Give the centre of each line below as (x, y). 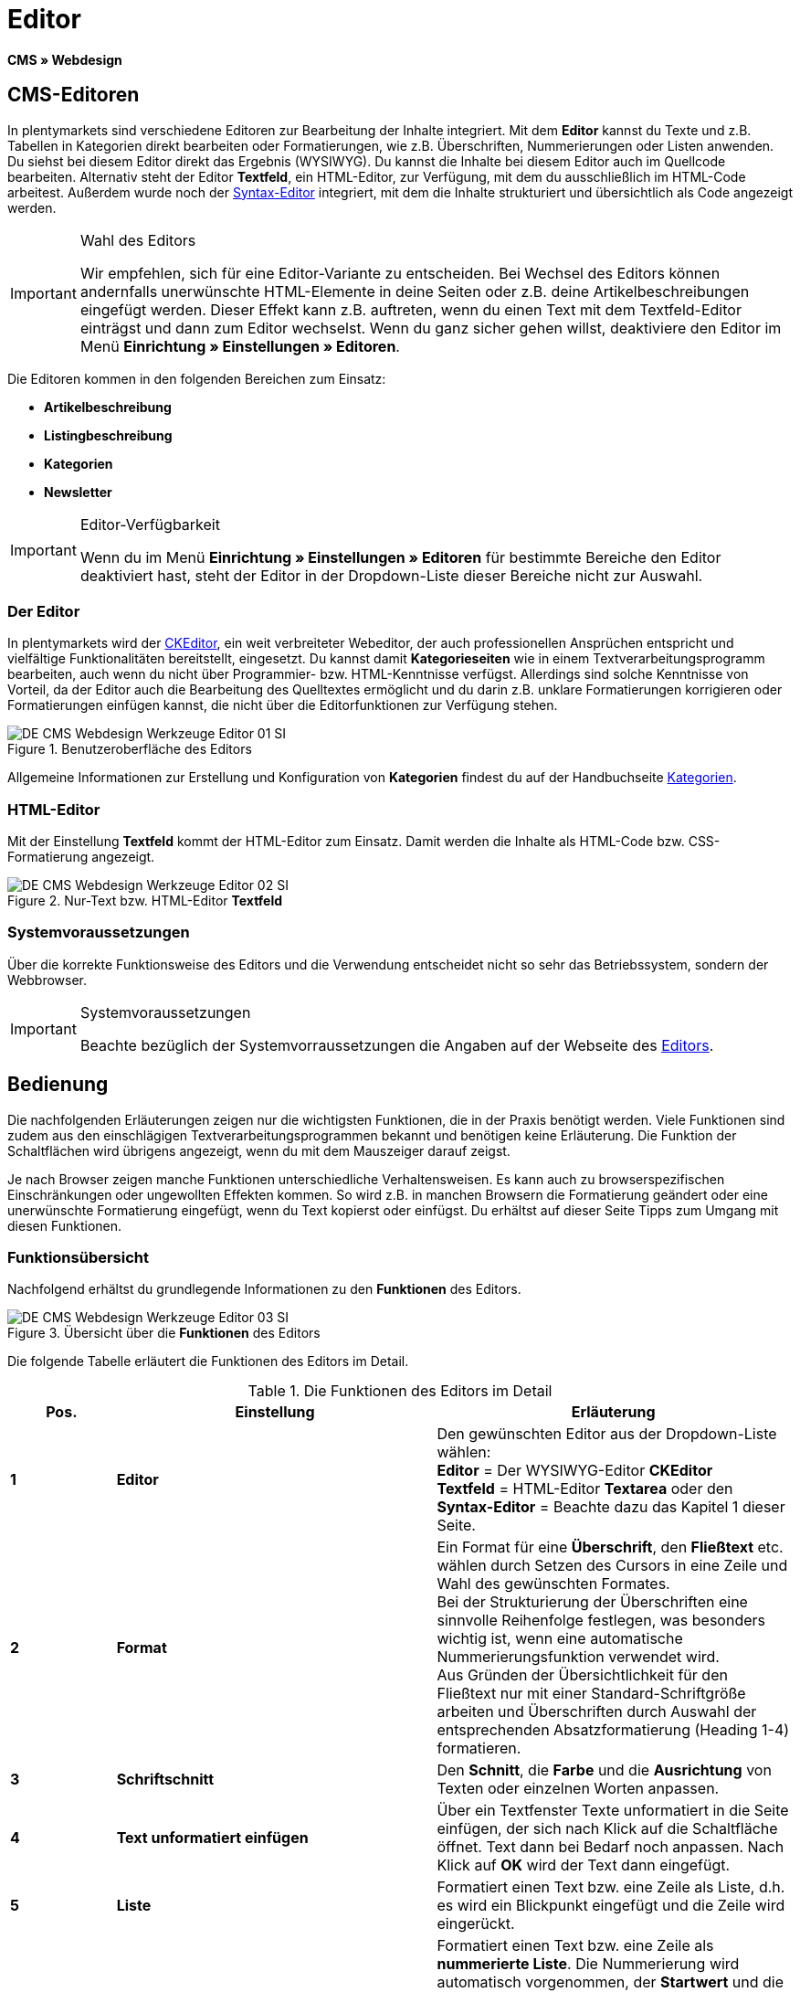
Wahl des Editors (138, 240)
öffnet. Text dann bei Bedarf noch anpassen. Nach (611, 1847)
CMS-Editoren (74, 95)
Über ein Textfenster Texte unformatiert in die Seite (613, 1811)
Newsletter (78, 492)
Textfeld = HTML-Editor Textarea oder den (585, 1489)
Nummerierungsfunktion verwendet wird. (578, 1657)
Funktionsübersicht (79, 1258)
